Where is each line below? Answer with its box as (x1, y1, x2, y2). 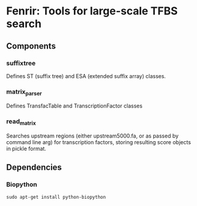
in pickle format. (6, 145, 47, 152)
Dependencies (6, 162, 62, 172)
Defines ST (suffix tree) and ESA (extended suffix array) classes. (6, 72, 166, 79)
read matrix (6, 117, 36, 127)
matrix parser (6, 87, 42, 97)
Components (6, 41, 56, 51)
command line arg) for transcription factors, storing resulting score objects (6, 139, 191, 145)
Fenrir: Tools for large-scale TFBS (6, 4, 178, 18)
